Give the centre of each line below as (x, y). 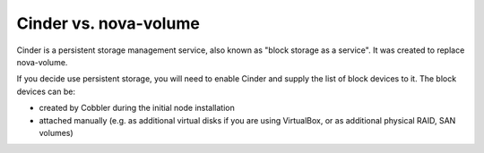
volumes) (56, 132)
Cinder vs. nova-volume (108, 23)
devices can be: (46, 91)
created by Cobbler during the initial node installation (137, 108)
